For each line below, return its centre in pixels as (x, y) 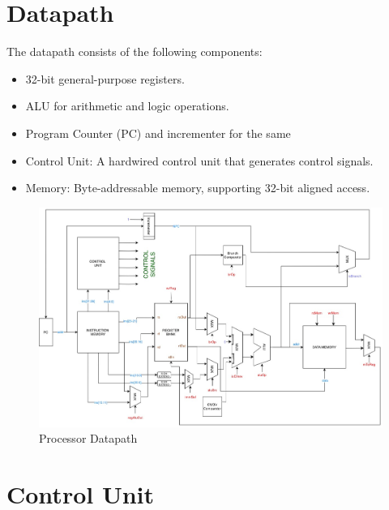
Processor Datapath (88, 438)
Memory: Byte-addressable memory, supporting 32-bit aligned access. (198, 188)
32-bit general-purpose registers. (105, 78)
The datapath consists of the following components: (135, 51)
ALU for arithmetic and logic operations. (127, 106)
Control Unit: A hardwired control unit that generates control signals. (199, 160)
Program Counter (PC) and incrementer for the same (158, 133)
